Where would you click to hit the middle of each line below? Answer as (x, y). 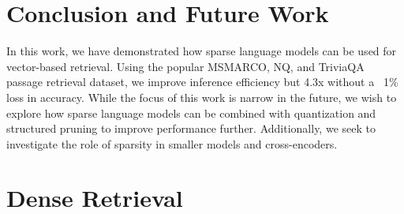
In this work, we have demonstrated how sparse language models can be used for (202, 51)
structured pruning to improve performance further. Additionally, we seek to (191, 128)
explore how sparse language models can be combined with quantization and (191, 113)
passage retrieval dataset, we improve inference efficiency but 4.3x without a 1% (202, 82)
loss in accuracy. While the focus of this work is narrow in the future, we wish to (202, 97)
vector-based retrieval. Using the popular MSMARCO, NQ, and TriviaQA (185, 66)
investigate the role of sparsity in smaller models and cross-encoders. (172, 143)
